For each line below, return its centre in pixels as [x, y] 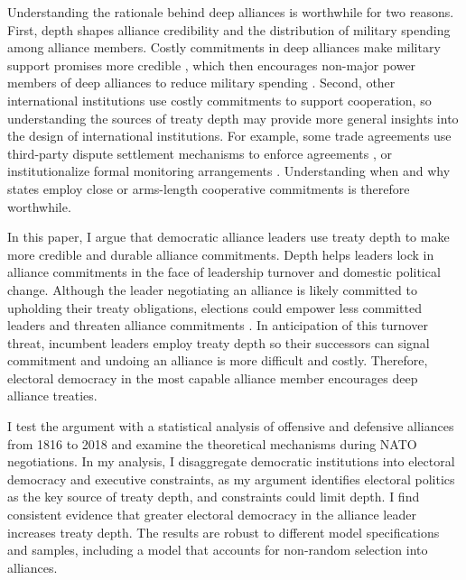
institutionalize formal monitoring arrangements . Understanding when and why [229, 171]
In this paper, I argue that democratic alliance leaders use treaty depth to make [228, 237]
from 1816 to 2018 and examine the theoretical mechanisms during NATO [212, 443]
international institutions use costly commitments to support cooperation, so [219, 100]
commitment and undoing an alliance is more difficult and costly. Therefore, [218, 360]
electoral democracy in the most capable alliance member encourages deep [213, 377]
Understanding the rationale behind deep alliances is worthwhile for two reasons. [231, 12]
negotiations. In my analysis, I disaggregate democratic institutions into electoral [231, 461]
